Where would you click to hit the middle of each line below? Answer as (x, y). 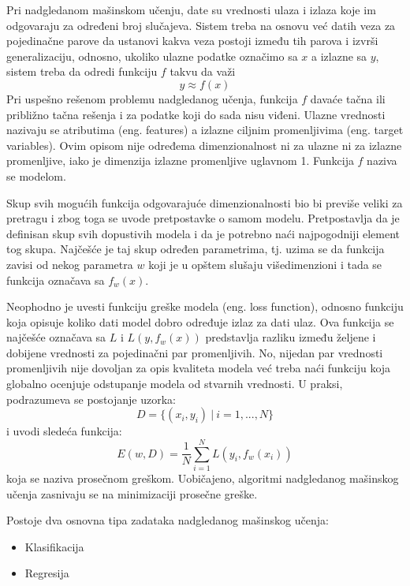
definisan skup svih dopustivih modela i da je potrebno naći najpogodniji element (203, 233)
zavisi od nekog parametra (70, 264)
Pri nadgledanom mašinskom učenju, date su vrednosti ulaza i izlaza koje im (191, 9)
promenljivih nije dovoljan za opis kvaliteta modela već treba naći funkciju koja (199, 368)
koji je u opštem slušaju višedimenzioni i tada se (265, 264)
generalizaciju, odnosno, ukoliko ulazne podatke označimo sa (152, 56)
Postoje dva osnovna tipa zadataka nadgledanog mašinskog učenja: (168, 520)
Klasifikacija (54, 546)
